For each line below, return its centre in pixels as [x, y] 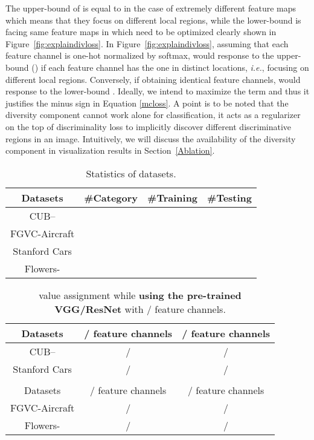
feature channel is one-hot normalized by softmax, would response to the [140, 55]
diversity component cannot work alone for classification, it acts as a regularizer [153, 115]
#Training [173, 197]
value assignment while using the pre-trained [140, 295]
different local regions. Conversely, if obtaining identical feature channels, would [153, 79]
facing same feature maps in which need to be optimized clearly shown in [141, 32]
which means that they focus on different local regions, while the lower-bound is [153, 20]
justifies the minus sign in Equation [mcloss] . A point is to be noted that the [147, 103]
